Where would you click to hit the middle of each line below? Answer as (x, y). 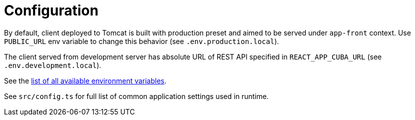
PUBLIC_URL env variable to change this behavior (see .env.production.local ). (142, 41)
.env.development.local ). (53, 65)
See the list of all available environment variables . (85, 80)
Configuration (51, 10)
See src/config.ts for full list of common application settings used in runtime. (136, 96)
